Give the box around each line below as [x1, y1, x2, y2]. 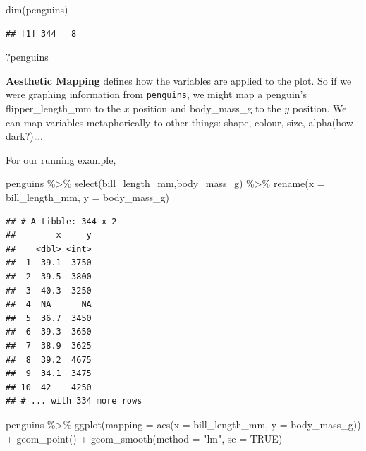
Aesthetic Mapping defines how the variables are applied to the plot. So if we [6, 73, 352, 88]
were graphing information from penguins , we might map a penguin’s [6, 87, 307, 102]
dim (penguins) [6, 2, 68, 16]
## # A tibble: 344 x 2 [6, 216, 117, 227]
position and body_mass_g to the [133, 101, 281, 116]
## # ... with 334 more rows [6, 396, 142, 407]
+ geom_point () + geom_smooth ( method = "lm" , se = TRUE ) [6, 431, 283, 445]
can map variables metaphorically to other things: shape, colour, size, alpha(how [6, 114, 353, 129]
